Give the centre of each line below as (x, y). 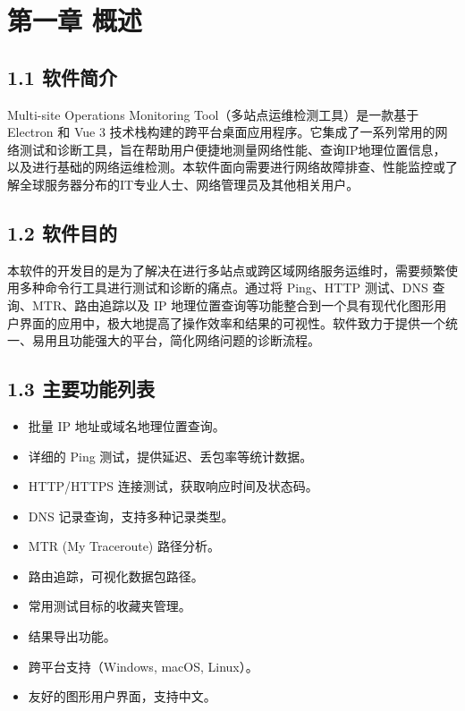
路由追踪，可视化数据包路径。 (116, 576)
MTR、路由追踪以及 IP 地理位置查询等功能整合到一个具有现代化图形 (233, 305)
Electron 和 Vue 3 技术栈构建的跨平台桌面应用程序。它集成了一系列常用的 (221, 132)
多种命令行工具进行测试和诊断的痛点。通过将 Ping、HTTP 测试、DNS (224, 288)
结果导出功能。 (72, 636)
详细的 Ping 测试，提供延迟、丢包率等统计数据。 (170, 456)
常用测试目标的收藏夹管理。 (110, 606)
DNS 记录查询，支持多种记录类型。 (131, 516)
